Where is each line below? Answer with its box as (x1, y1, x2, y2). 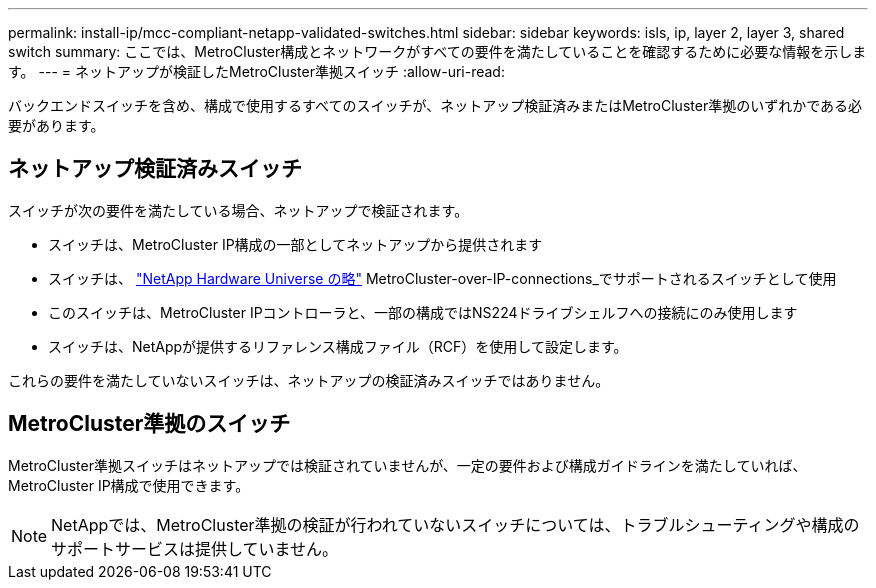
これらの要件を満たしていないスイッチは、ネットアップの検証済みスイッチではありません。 (8, 371, 610, 389)
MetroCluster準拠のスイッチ (8, 411, 291, 437)
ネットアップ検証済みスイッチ (8, 156, 302, 182)
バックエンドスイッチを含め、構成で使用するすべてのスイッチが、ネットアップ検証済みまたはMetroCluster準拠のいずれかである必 (8, 97, 863, 114)
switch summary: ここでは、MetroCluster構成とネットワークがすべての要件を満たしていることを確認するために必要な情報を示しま (8, 43, 867, 60)
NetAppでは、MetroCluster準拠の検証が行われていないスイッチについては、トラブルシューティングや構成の (51, 514, 860, 535)
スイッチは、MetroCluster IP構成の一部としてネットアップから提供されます (48, 235, 543, 253)
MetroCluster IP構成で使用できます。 (8, 476, 250, 494)
